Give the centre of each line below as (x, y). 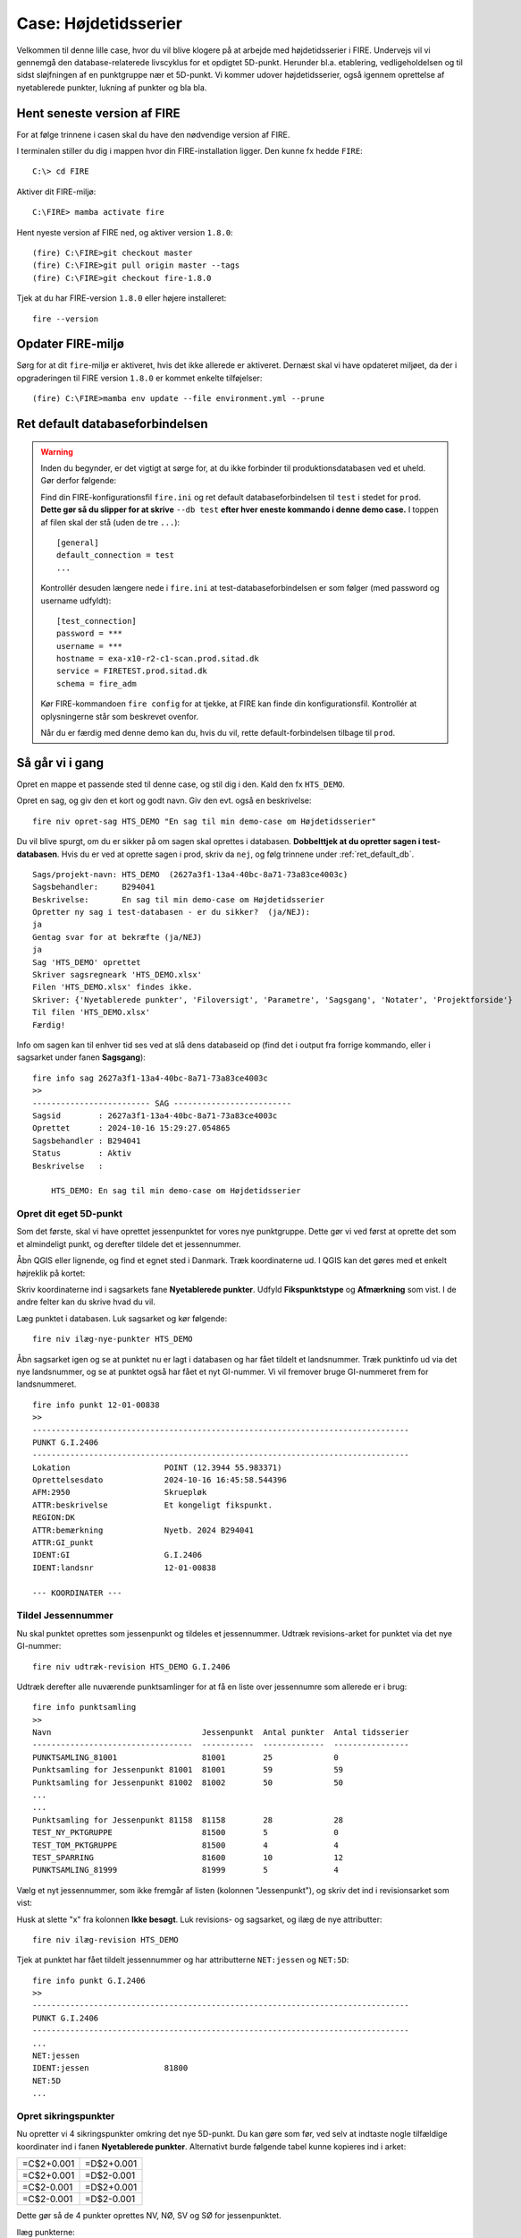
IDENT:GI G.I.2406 (118, 1555)
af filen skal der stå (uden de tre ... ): (110, 522)
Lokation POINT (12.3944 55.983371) (157, 1467)
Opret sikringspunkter (66, 2115)
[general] (78, 542)
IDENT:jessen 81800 (110, 2068)
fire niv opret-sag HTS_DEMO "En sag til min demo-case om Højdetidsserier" (205, 821)
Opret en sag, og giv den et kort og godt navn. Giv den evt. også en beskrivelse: (164, 800)
